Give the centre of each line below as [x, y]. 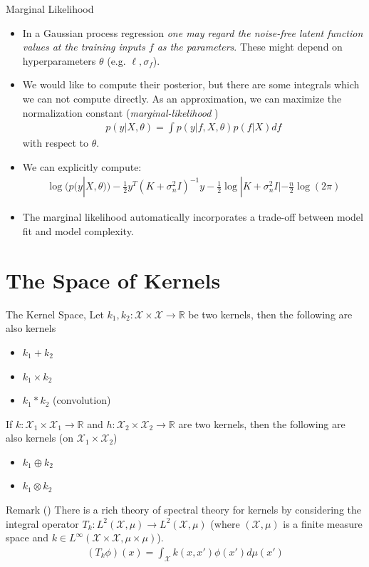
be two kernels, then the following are [270, 314]
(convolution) [82, 400]
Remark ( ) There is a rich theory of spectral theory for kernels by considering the [184, 510]
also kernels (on [40, 438]
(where [225, 523]
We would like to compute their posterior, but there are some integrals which [191, 84]
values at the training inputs [84, 47]
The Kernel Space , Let [55, 314]
